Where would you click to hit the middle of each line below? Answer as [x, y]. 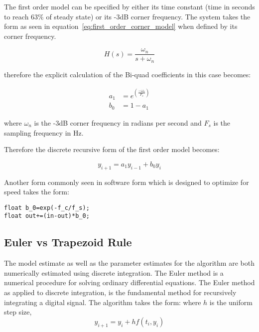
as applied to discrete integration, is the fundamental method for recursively [120, 292]
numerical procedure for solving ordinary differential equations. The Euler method [129, 282]
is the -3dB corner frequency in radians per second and [118, 122]
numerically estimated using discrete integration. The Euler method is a [114, 272]
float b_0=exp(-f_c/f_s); [47, 208]
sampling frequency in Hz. [44, 132]
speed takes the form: [37, 192]
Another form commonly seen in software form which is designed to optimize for [127, 182]
